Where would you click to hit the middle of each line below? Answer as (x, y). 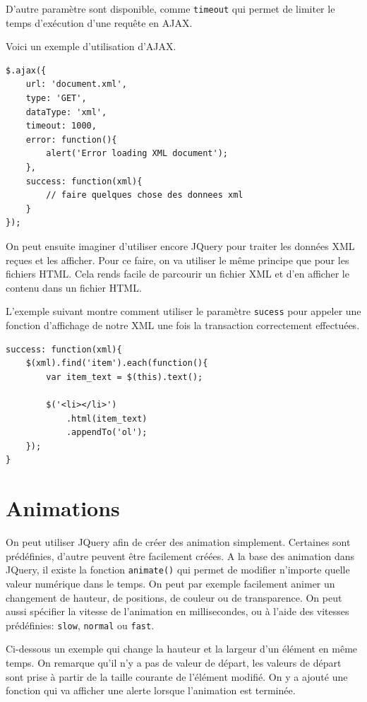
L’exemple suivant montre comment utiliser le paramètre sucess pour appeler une (183, 311)
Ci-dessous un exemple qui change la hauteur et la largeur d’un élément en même (182, 649)
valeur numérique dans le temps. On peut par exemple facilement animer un (170, 583)
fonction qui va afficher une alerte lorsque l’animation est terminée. (151, 690)
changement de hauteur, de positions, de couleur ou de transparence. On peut (174, 597)
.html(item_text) (107, 418)
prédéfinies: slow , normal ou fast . (80, 625)
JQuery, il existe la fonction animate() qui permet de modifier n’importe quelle (178, 570)
